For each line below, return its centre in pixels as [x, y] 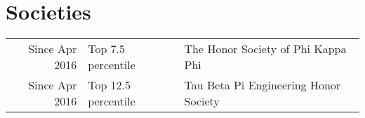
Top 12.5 [109, 85]
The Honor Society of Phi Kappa [265, 49]
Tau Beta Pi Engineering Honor [263, 85]
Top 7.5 [107, 49]
